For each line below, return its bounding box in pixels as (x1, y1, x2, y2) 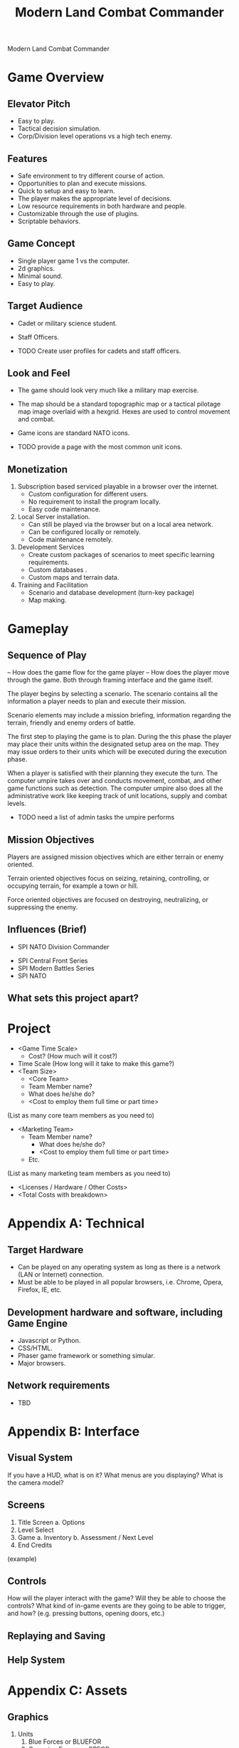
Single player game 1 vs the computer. (17, 256, 130, 265)
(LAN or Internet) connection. (17, 1270, 105, 1279)
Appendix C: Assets (7, 1682, 128, 1699)
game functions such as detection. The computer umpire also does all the (7, 784, 223, 792)
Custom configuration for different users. (28, 490, 149, 499)
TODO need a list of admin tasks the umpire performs (17, 813, 175, 822)
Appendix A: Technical (7, 1215, 145, 1232)
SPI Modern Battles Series (17, 964, 95, 972)
